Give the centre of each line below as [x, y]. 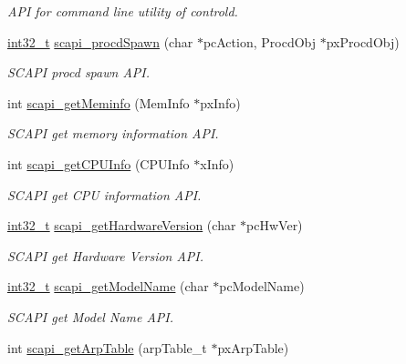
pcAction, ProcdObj [260, 41]
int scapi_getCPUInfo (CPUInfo [99, 163]
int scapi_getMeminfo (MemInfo [99, 102]
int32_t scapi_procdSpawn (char [100, 41]
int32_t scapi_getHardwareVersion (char [122, 225]
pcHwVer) [275, 225]
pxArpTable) [253, 347]
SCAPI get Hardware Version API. [106, 255]
